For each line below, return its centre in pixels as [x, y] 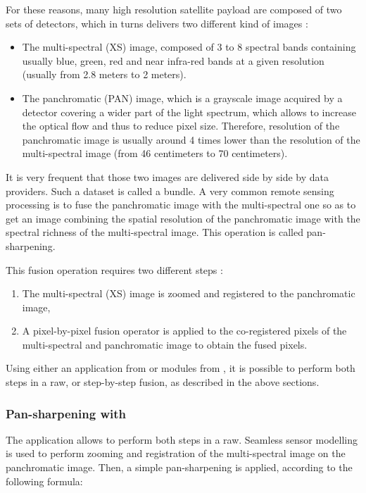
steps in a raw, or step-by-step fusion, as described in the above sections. [163, 382]
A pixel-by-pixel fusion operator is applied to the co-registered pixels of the [184, 331]
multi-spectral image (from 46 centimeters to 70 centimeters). [155, 153]
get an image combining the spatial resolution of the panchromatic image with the [183, 218]
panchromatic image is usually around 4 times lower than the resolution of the [191, 139]
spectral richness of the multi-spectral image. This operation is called [154, 232]
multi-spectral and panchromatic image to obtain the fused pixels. [165, 344]
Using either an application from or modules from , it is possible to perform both [181, 368]
